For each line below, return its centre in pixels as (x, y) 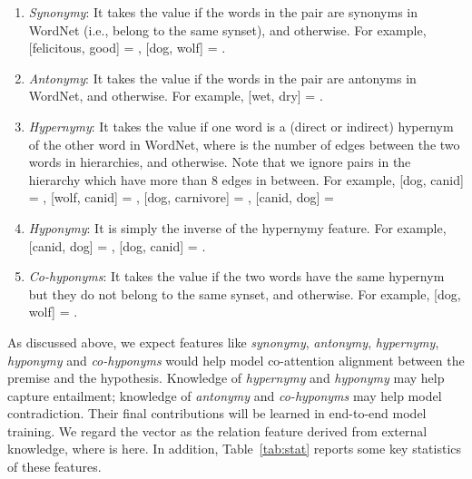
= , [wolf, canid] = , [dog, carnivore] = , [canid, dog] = (181, 197)
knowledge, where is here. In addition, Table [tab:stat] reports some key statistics (235, 449)
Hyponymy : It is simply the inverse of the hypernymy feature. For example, (237, 227)
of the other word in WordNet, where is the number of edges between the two (244, 144)
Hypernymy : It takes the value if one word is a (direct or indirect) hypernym (241, 126)
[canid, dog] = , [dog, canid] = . (117, 245)
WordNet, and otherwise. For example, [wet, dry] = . (176, 96)
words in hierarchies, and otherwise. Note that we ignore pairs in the (220, 162)
